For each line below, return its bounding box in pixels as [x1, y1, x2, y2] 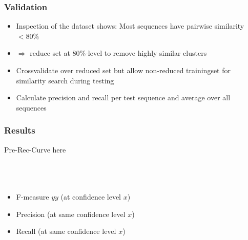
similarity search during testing [16, 75, 114, 85]
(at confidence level [60, 191, 121, 202]
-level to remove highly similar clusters [86, 48, 207, 58]
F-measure [16, 191, 49, 202]
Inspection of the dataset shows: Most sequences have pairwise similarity [16, 20, 244, 31]
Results [4, 124, 35, 137]
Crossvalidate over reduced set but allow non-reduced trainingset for [16, 65, 231, 75]
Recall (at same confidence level [16, 226, 116, 236]
